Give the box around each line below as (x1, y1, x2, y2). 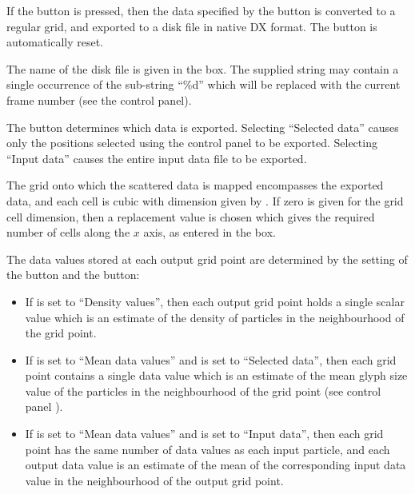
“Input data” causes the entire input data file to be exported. (6, 149, 307, 166)
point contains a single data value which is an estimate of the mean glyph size (25, 367, 408, 384)
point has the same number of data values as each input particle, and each (25, 440, 390, 457)
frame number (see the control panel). (6, 91, 192, 108)
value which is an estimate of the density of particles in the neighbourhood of (25, 309, 405, 325)
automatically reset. (6, 34, 104, 50)
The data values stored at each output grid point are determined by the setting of (6, 250, 408, 267)
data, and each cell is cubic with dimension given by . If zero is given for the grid (6, 192, 404, 209)
